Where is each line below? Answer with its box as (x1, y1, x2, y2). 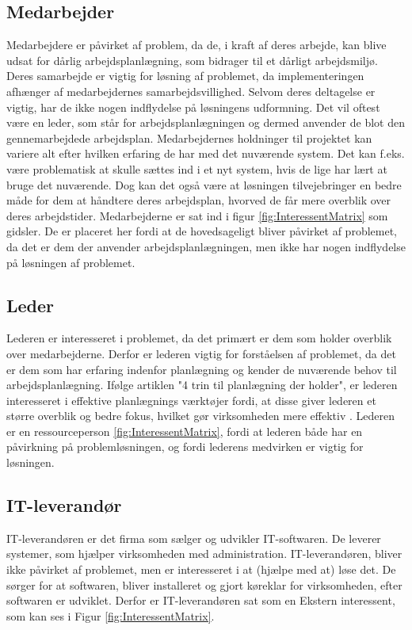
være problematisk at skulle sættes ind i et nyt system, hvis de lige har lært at (6, 160, 387, 177)
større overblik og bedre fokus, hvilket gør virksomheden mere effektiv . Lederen (6, 407, 395, 424)
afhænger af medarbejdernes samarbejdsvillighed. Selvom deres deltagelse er (6, 82, 376, 99)
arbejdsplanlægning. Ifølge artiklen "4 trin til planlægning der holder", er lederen (6, 376, 398, 393)
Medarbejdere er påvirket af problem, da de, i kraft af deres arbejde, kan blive (6, 36, 387, 53)
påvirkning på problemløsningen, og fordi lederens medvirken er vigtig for (6, 438, 364, 455)
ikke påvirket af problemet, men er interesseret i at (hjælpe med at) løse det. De (6, 561, 396, 578)
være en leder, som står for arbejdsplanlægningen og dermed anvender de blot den (6, 114, 405, 131)
